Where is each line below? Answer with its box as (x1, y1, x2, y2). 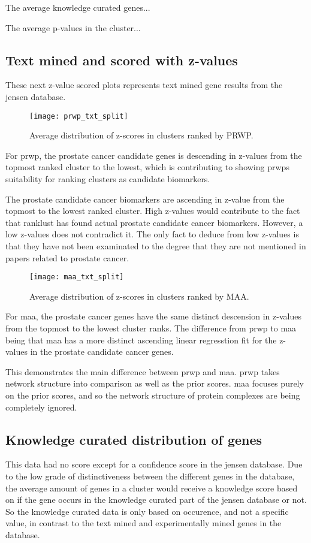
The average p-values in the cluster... (5, 21, 141, 34)
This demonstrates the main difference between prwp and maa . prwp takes (5, 365, 280, 378)
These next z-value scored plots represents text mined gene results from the (5, 79, 283, 91)
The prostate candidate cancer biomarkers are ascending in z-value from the (5, 192, 285, 205)
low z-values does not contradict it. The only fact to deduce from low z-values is (5, 228, 299, 240)
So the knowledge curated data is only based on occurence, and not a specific (5, 505, 289, 517)
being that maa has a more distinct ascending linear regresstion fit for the (5, 333, 277, 346)
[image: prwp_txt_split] (29, 111, 128, 120)
